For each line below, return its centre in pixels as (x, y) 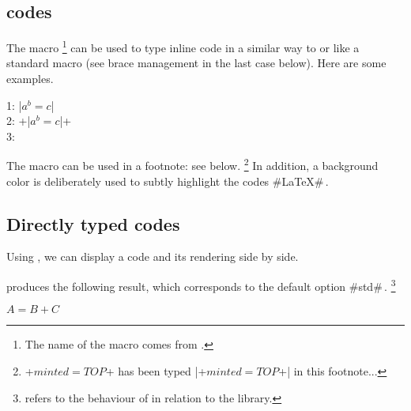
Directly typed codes (93, 223)
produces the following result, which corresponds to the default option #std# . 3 (201, 285)
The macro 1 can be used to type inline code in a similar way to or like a (183, 46)
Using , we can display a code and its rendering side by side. (153, 256)
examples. (30, 79)
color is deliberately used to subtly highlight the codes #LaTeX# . (168, 181)
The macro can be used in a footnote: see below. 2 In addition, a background (192, 164)
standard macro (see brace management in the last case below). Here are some (196, 63)
